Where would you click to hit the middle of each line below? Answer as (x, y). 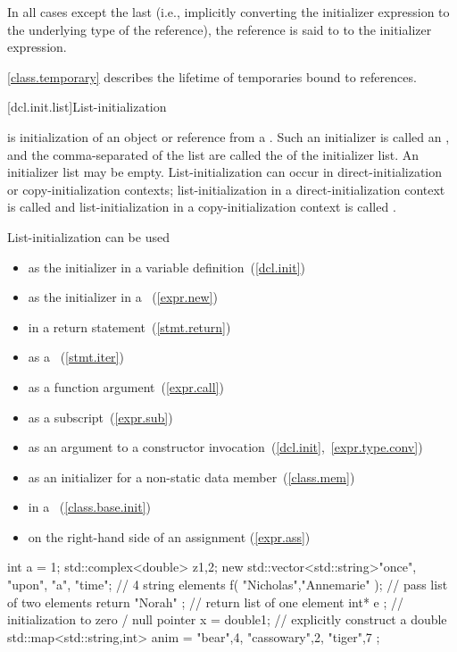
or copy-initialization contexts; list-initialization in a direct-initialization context (226, 189)
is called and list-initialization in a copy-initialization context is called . (202, 207)
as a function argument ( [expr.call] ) (126, 386)
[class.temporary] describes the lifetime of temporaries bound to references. (212, 76)
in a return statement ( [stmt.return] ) (129, 326)
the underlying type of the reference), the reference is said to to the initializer (220, 29)
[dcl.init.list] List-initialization (87, 107)
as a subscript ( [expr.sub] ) (100, 417)
